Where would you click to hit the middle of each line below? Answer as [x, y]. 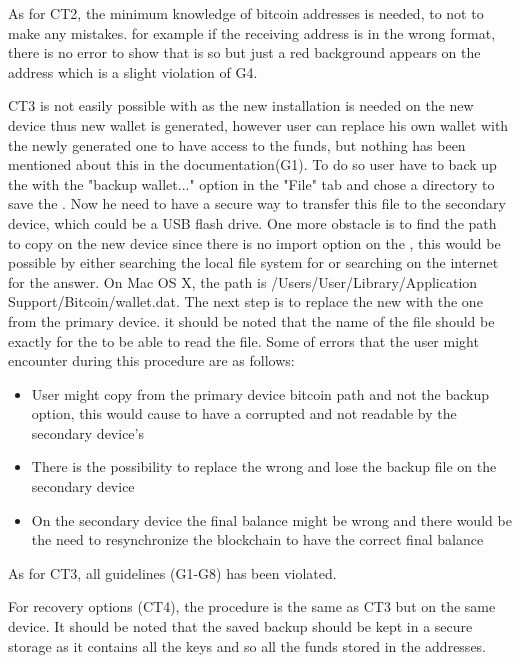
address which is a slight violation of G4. [133, 71]
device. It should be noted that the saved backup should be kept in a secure [240, 626]
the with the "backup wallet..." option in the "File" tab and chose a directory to [251, 183]
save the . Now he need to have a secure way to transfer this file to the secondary [257, 203]
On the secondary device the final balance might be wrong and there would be [271, 519]
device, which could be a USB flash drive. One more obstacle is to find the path [252, 222]
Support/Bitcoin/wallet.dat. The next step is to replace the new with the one [245, 301]
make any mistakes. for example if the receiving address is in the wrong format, [252, 32]
